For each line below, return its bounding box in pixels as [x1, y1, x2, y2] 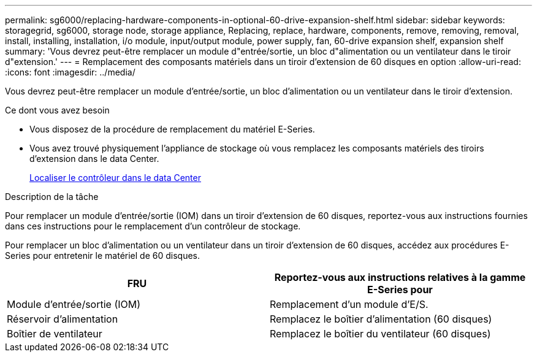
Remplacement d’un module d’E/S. [270, 298, 428, 310]
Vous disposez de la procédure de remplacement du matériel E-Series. [29, 124, 315, 134]
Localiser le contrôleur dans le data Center [29, 172, 201, 183]
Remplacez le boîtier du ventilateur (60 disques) [270, 328, 491, 340]
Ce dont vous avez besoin [5, 105, 110, 115]
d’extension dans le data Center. [29, 153, 159, 164]
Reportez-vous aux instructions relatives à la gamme [274, 271, 526, 283]
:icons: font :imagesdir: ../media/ [5, 67, 135, 77]
